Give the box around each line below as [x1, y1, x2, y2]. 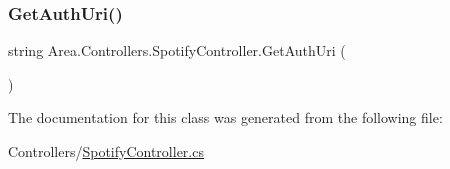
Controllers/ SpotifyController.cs [8, 141, 204, 161]
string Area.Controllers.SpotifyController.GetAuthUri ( [8, 40, 346, 61]
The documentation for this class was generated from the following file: [8, 107, 443, 128]
